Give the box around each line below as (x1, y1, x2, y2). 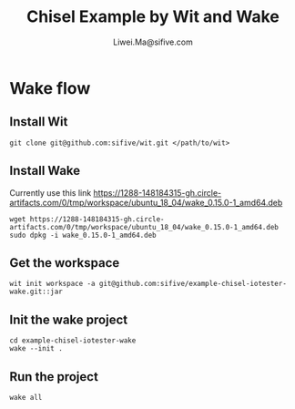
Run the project (9, 369, 98, 384)
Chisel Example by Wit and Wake (26, 6, 280, 27)
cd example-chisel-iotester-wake (9, 336, 137, 345)
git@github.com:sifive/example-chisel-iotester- (98, 280, 287, 289)
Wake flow (9, 77, 91, 98)
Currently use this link (9, 187, 92, 198)
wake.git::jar (9, 287, 64, 297)
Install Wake (9, 163, 81, 179)
